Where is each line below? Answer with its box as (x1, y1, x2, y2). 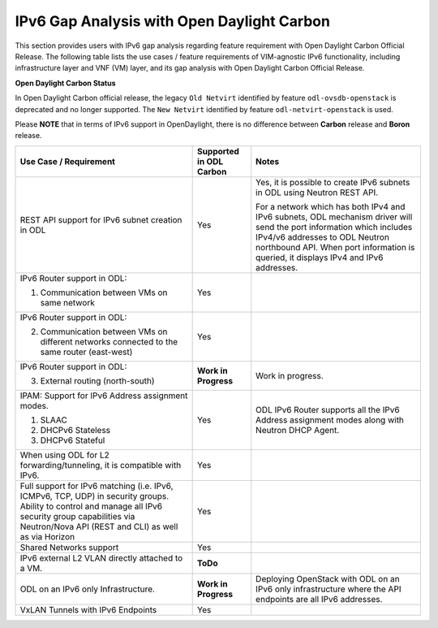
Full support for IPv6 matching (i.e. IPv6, (19, 480, 174, 492)
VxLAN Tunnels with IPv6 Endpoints (19, 604, 157, 615)
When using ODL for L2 (19, 449, 109, 461)
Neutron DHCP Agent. (255, 424, 340, 435)
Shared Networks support (19, 541, 119, 552)
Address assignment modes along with (255, 414, 405, 426)
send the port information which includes (255, 221, 413, 232)
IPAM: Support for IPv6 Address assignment (19, 390, 188, 401)
